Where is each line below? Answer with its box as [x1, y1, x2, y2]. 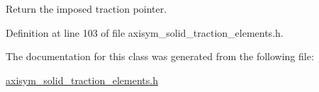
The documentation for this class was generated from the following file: [6, 49, 314, 64]
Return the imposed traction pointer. [6, 1, 167, 16]
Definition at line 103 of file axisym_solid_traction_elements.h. [6, 25, 284, 40]
